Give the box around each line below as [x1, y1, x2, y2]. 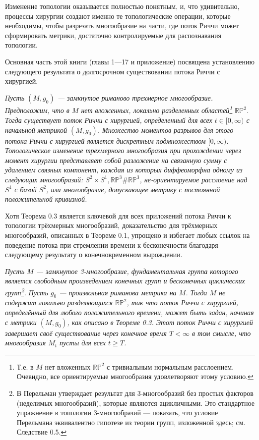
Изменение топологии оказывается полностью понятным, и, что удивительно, [5, 1, 240, 11]
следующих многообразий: [5, 174, 83, 184]
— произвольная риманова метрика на [59, 287, 177, 297]
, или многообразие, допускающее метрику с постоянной [46, 184, 220, 194]
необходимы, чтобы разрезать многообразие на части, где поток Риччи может [5, 20, 239, 31]
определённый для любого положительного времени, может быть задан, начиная [5, 307, 254, 317]
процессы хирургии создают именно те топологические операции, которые [5, 10, 231, 21]
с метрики [5, 317, 37, 327]
